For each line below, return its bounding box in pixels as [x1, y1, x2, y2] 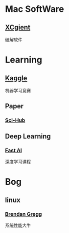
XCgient [5, 23, 31, 32]
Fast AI [5, 147, 22, 154]
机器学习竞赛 [5, 88, 31, 93]
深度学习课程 [5, 159, 31, 165]
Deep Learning [5, 132, 51, 140]
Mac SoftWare [5, 3, 65, 15]
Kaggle [5, 74, 28, 82]
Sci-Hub [5, 117, 25, 124]
